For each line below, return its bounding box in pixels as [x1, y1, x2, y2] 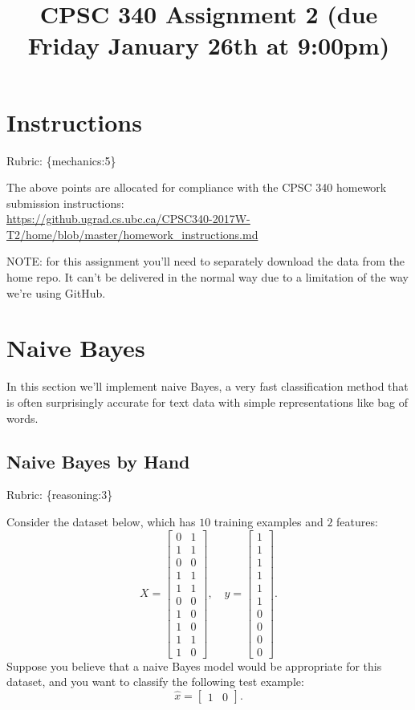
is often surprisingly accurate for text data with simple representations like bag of [6, 393, 409, 410]
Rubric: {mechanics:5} [6, 152, 116, 168]
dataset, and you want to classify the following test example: [6, 673, 304, 690]
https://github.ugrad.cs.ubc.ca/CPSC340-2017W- [6, 210, 250, 227]
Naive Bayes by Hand [6, 448, 190, 473]
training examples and [214, 513, 323, 529]
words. [6, 409, 39, 426]
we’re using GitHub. [6, 284, 106, 301]
